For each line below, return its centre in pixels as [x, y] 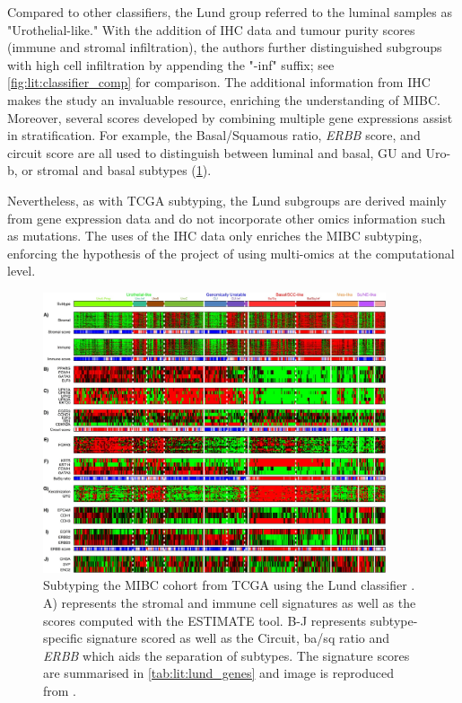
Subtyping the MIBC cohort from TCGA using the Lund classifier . [229, 585]
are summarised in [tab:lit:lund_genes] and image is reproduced [218, 673]
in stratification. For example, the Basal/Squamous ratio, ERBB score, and [214, 135]
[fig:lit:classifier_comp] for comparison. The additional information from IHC [219, 82]
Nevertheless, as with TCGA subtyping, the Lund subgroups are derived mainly [227, 200]
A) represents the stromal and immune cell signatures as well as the [230, 602]
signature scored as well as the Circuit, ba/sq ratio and [238, 638]
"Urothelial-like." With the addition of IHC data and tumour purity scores [211, 29]
